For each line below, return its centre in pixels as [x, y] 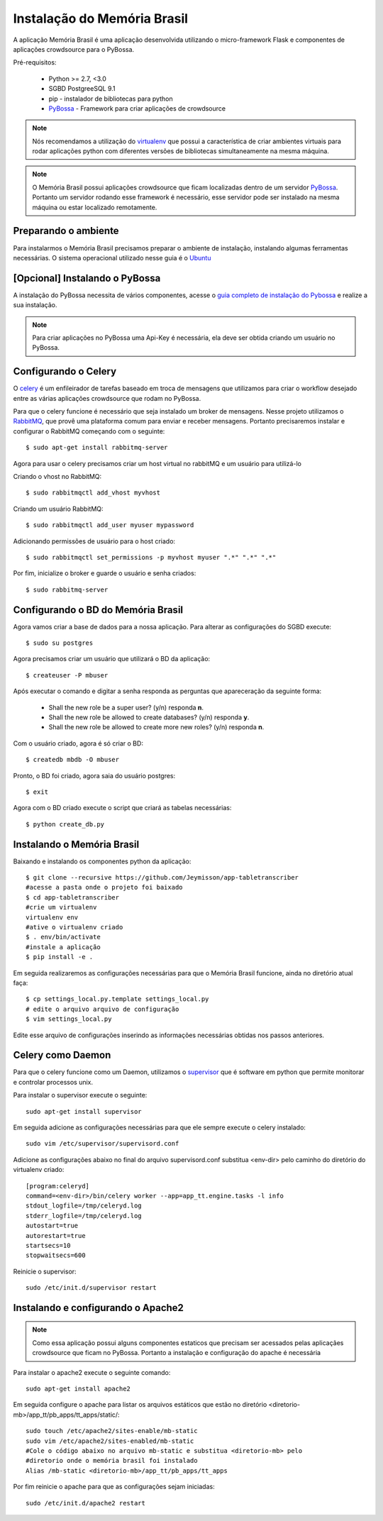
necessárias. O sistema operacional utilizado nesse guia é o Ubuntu [112, 258]
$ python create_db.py [65, 824]
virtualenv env [52, 917]
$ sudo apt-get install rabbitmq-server [97, 448]
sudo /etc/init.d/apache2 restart [85, 1503]
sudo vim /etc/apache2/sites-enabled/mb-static [110, 1441]
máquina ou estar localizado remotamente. [95, 207]
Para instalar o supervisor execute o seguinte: [80, 1095]
